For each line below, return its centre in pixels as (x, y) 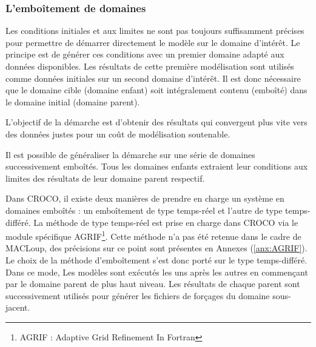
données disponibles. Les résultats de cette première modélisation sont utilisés (150, 66)
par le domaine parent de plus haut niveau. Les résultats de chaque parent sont (153, 284)
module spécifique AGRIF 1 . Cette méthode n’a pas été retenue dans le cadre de (153, 235)
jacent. (18, 307)
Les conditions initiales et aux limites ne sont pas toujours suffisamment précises (155, 31)
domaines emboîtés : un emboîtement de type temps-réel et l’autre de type (144, 210)
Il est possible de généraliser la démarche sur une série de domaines (130, 154)
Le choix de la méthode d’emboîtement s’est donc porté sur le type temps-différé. (156, 259)
